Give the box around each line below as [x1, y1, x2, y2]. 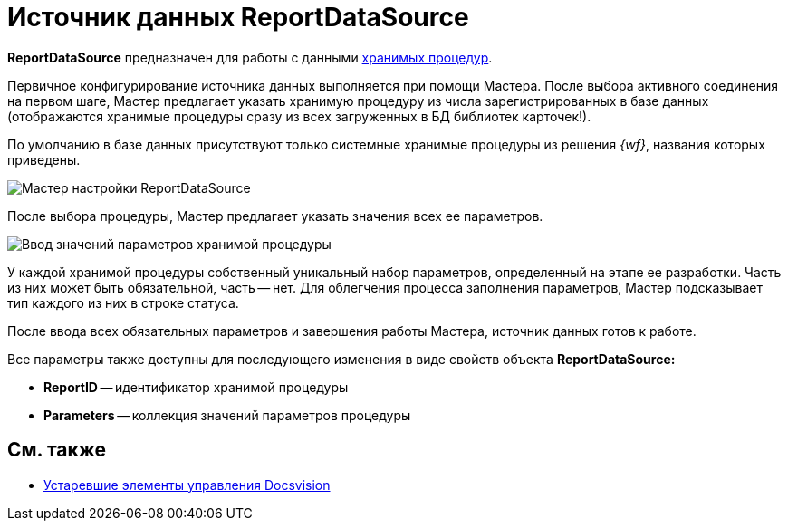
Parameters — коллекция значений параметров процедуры [43, 407, 411, 423]
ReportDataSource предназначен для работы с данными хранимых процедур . [7, 49, 493, 65]
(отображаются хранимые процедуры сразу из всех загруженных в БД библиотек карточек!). [7, 108, 591, 124]
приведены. [7, 151, 81, 168]
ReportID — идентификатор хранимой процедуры [43, 379, 349, 395]
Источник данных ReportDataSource [7, 2, 469, 33]
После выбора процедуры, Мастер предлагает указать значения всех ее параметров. [7, 207, 543, 224]
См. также [7, 438, 107, 462]
